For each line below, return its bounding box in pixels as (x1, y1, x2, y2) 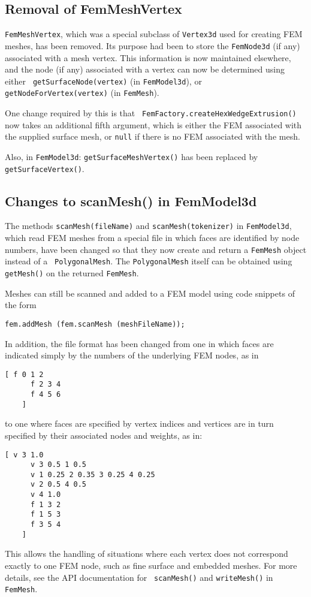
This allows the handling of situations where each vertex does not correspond (5, 547, 288, 560)
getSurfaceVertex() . (5, 162, 84, 174)
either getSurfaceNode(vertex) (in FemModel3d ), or (5, 74, 202, 87)
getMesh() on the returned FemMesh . (5, 267, 139, 279)
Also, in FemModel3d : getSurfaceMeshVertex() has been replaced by (5, 150, 258, 162)
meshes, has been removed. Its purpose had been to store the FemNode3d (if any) (5, 39, 300, 52)
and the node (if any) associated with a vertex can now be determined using (5, 63, 285, 76)
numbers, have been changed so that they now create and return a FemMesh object (5, 243, 307, 255)
